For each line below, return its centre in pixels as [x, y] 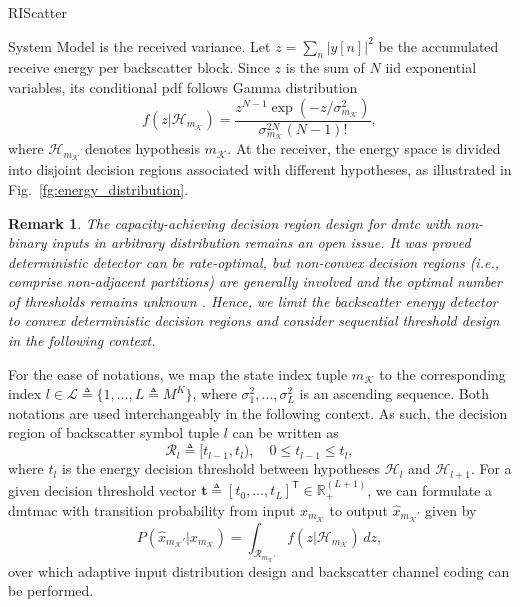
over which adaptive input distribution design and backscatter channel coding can [259, 570]
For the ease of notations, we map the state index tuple [178, 373]
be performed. [51, 590]
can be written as [285, 432]
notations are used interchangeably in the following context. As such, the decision [258, 412]
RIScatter [37, 12]
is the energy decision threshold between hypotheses [221, 468]
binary [27, 242]
